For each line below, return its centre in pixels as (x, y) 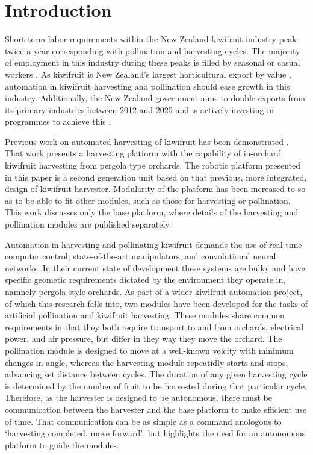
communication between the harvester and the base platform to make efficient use (156, 409)
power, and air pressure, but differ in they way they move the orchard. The (144, 339)
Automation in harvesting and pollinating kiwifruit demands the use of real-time (153, 244)
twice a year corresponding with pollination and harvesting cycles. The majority (153, 50)
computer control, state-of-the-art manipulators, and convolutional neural (141, 256)
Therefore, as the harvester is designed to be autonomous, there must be (138, 398)
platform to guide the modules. (62, 444)
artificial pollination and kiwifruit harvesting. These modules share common (145, 315)
